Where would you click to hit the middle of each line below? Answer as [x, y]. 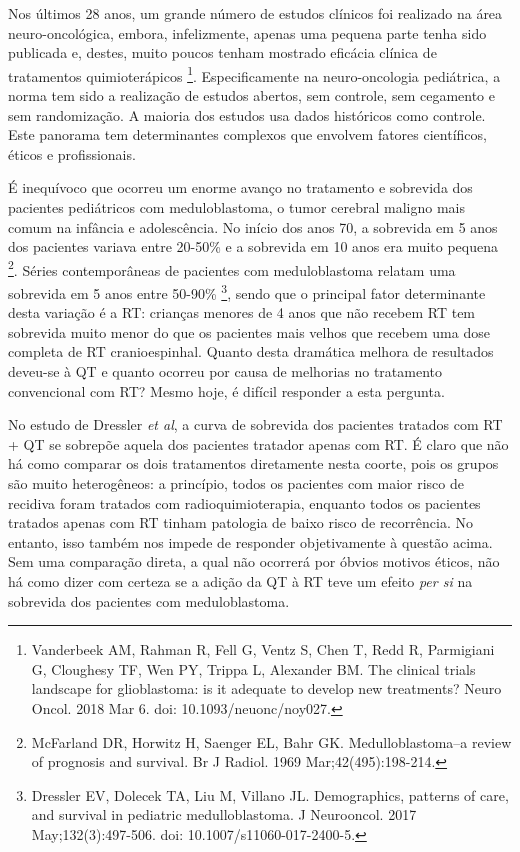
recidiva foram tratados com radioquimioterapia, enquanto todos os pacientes [244, 502]
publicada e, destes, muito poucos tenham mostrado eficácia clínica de [222, 52]
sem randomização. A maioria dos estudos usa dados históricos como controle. [247, 114]
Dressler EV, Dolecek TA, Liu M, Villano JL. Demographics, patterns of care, [270, 794]
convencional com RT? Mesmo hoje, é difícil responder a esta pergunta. [226, 390]
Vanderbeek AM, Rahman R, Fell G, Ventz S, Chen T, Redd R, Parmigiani [263, 649]
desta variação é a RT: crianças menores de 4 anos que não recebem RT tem [242, 312]
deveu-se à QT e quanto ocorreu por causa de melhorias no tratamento [225, 371]
